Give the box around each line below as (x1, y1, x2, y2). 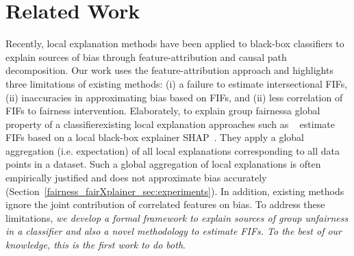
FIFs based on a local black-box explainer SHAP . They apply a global (5, 130, 304, 144)
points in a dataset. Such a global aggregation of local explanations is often (5, 157, 321, 171)
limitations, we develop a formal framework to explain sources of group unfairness (5, 210, 349, 225)
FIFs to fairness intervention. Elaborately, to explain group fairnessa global (5, 103, 320, 118)
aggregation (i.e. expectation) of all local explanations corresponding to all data (5, 143, 340, 157)
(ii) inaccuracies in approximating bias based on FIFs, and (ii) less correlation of (5, 90, 343, 104)
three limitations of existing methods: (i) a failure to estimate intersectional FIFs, (5, 76, 348, 90)
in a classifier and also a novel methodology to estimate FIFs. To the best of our (5, 224, 342, 238)
